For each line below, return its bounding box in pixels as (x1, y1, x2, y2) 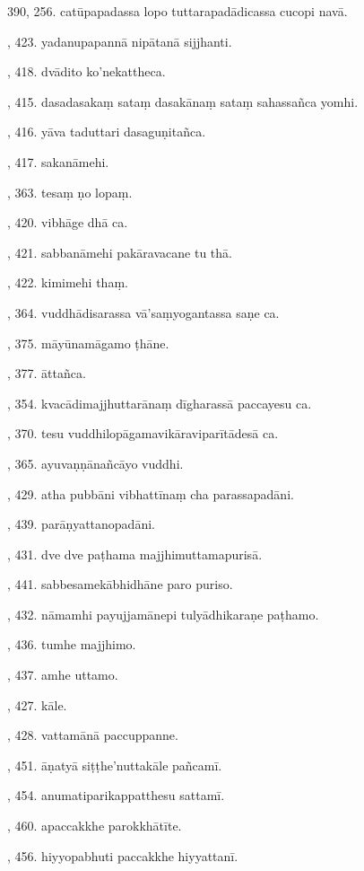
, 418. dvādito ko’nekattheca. (7, 62, 166, 81)
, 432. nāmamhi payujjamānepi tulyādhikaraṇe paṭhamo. (7, 604, 319, 623)
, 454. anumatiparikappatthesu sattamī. (7, 786, 225, 805)
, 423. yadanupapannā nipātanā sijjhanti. (7, 31, 232, 50)
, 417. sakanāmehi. (7, 152, 109, 171)
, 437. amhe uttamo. (7, 665, 118, 684)
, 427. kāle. (7, 695, 67, 714)
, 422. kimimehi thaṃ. (7, 273, 128, 292)
